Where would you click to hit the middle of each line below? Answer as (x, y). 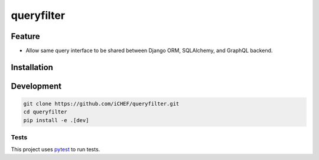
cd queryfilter (45, 112)
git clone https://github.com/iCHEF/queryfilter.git (101, 104)
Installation (32, 67)
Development (36, 86)
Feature (25, 36)
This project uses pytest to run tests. (56, 149)
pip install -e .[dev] (56, 120)
